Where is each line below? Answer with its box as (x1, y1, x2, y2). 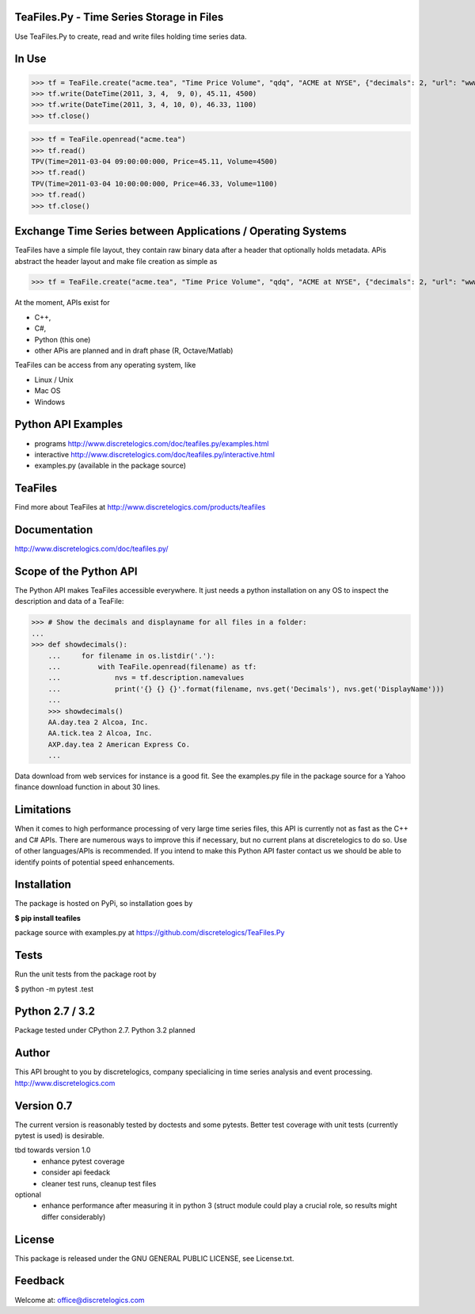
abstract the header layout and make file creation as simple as (14, 256, 218, 265)
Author (14, 1046, 51, 1060)
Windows (34, 397, 66, 407)
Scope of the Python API (14, 564, 138, 578)
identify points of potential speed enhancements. (14, 857, 175, 867)
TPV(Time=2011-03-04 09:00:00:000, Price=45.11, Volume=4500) (31, 157, 278, 166)
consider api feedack (41, 1167, 111, 1177)
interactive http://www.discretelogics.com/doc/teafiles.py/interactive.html (34, 449, 275, 459)
